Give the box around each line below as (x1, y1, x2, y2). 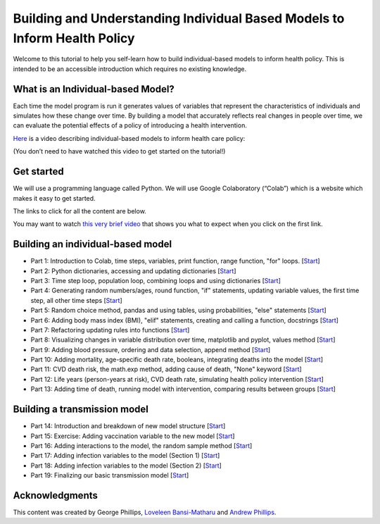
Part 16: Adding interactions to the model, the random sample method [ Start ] (30, 441, 253, 450)
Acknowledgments (13, 489, 99, 501)
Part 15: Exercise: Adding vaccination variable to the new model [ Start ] (30, 432, 235, 440)
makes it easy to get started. (13, 194, 96, 202)
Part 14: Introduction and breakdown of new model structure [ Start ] (30, 422, 226, 430)
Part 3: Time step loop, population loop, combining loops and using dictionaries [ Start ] (30, 276, 281, 285)
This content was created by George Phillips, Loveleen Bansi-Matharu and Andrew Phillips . (13, 508, 277, 517)
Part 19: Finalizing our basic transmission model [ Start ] (30, 471, 189, 480)
